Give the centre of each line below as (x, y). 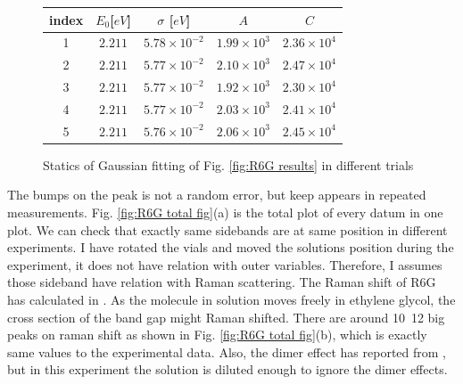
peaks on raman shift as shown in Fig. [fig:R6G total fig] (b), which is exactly (217, 335)
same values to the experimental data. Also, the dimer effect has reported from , (227, 351)
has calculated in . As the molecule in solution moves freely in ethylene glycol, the (231, 299)
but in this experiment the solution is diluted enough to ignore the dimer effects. (227, 369)
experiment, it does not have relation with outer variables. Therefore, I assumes (225, 264)
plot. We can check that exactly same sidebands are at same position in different (227, 229)
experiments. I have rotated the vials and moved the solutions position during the (231, 247)
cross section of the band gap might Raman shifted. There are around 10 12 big (226, 317)
